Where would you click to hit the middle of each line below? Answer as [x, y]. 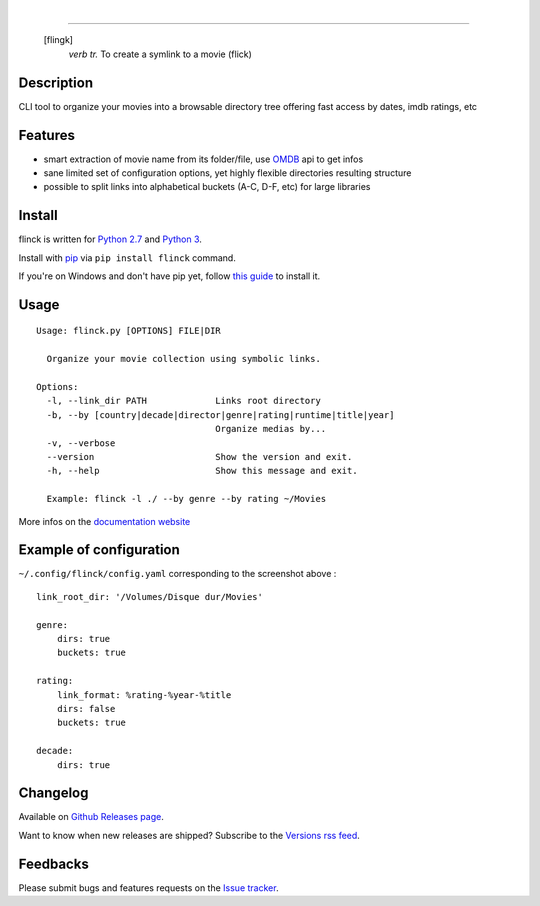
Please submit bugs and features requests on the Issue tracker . [148, 887]
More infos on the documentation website [104, 521]
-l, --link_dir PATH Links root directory [184, 401]
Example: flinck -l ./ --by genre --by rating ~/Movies [186, 499]
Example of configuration [99, 550]
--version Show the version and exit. [199, 456]
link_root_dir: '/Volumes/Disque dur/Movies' [150, 596]
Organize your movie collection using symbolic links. [184, 359]
